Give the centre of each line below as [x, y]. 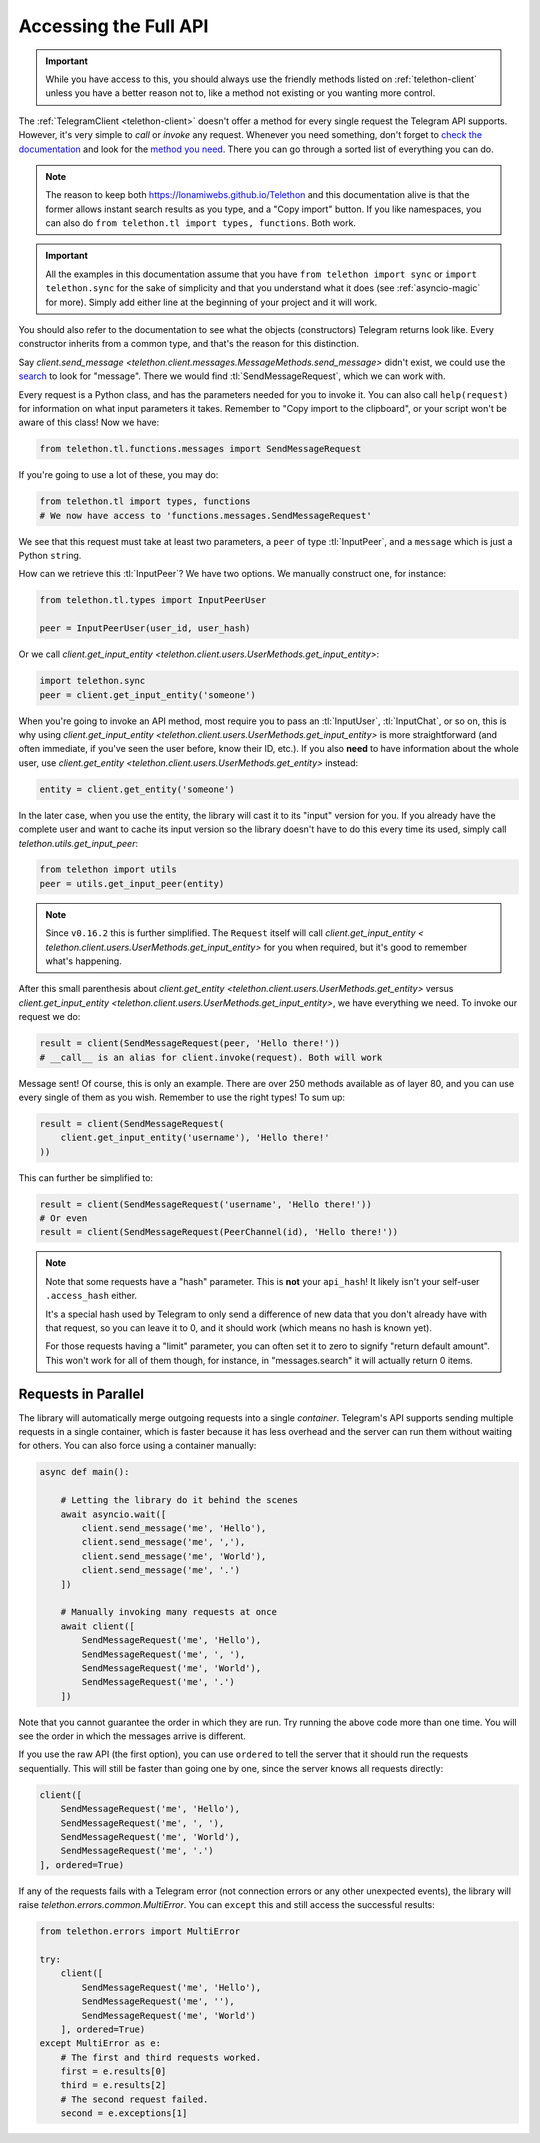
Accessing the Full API [113, 26]
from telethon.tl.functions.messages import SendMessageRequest [200, 449]
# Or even [63, 1218]
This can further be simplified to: [86, 1177]
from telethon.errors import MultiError [139, 1931]
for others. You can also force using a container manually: [137, 1446]
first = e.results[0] [113, 2071]
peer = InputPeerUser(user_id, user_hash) [145, 628]
